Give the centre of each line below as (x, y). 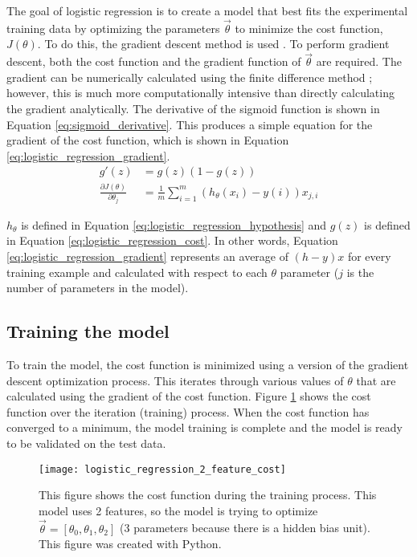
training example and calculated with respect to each (137, 272)
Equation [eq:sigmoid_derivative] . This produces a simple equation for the (190, 124)
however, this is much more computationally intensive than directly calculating (200, 93)
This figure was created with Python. (130, 544)
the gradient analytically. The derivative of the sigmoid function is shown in (193, 108)
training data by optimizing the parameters (113, 28)
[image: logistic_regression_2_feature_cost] (162, 469)
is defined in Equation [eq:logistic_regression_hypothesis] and (174, 224)
